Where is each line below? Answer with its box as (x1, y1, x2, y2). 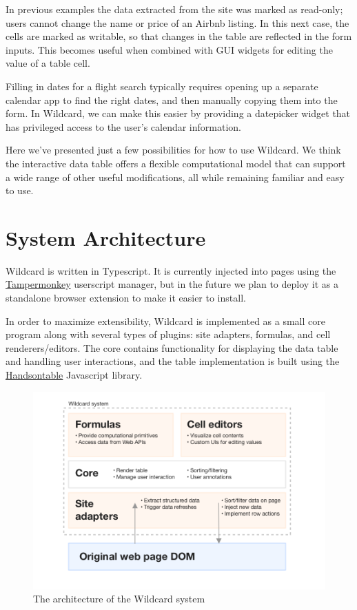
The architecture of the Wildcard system (33, 591, 205, 606)
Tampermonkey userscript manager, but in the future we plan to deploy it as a (6, 277, 339, 291)
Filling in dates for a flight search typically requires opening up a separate (6, 78, 318, 93)
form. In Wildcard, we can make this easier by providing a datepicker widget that (6, 106, 351, 120)
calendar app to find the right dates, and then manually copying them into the (6, 92, 338, 107)
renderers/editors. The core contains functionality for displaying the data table (6, 340, 338, 355)
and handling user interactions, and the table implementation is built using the (6, 354, 340, 368)
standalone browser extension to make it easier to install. (6, 291, 246, 305)
